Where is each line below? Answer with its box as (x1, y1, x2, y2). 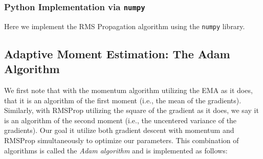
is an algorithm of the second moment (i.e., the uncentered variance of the (4, 115, 237, 125)
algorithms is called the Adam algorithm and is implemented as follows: (4, 145, 228, 155)
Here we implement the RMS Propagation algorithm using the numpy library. (4, 20, 245, 31)
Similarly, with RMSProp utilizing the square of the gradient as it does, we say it (4, 105, 259, 116)
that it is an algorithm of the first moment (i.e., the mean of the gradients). (4, 95, 242, 105)
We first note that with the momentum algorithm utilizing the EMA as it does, (4, 85, 253, 96)
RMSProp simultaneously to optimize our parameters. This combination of (4, 135, 239, 145)
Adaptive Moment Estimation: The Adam (4, 46, 230, 61)
